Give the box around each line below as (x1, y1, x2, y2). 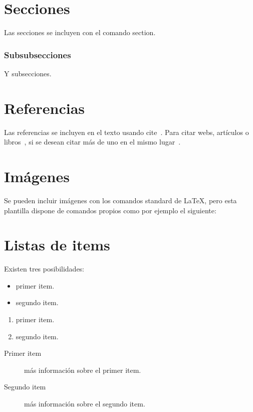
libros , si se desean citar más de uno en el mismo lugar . (4, 136, 181, 147)
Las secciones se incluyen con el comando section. (4, 27, 156, 38)
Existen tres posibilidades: (4, 263, 85, 274)
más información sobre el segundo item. (24, 398, 145, 409)
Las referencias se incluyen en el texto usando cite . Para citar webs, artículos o (4, 126, 249, 137)
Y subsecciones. (4, 68, 52, 78)
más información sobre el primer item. (24, 364, 141, 375)
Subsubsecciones (4, 48, 71, 61)
